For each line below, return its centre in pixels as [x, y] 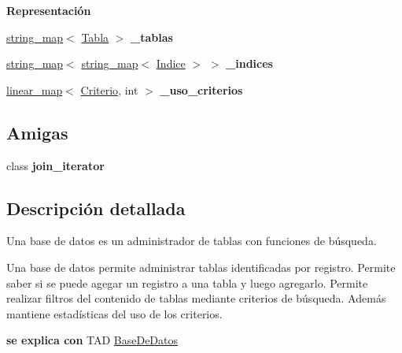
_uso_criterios [201, 89]
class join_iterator [55, 165]
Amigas [37, 132]
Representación [49, 10]
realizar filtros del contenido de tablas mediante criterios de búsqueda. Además [196, 298]
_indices [249, 63]
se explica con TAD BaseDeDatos [92, 340]
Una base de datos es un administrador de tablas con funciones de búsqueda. [192, 241]
